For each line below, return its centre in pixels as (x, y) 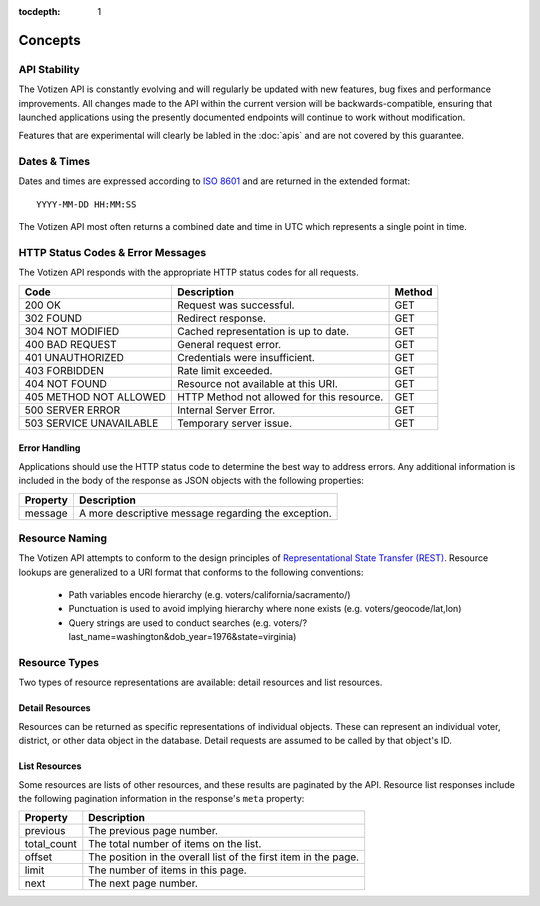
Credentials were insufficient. (245, 357)
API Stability (49, 69)
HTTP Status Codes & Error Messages (112, 253)
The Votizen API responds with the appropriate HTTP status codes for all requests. (188, 272)
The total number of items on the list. (175, 844)
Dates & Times (54, 162)
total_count (50, 844)
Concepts (49, 40)
